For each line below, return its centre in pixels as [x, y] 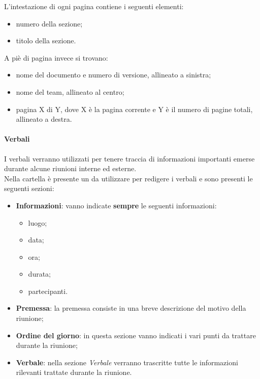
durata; [39, 274]
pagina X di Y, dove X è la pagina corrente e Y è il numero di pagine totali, [134, 109]
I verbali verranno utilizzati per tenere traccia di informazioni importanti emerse [129, 158]
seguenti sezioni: [29, 188]
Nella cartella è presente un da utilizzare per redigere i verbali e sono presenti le [128, 178]
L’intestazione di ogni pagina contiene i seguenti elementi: [94, 6]
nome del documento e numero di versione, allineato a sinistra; [113, 75]
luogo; [38, 222]
